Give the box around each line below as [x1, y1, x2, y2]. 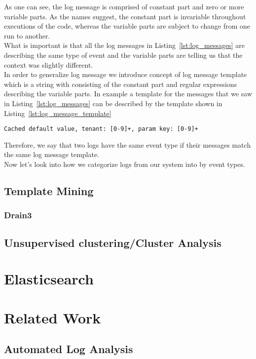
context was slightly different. [4, 59, 93, 70]
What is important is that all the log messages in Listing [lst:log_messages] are [4, 40, 245, 50]
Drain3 [4, 209, 32, 221]
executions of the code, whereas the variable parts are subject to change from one [4, 21, 251, 31]
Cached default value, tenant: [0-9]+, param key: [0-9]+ [4, 125, 198, 133]
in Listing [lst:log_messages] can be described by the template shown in [4, 98, 222, 108]
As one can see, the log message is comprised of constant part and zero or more [4, 1, 244, 11]
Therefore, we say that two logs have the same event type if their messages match [4, 139, 251, 150]
